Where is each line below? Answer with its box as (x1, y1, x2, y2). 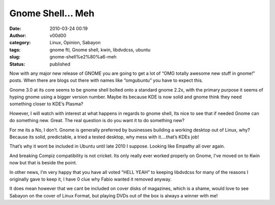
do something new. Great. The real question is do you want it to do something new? (9, 118, 185, 124)
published (49, 61, 71, 67)
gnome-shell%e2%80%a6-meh (49, 54, 117, 60)
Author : (9, 32, 26, 38)
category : (9, 40, 31, 46)
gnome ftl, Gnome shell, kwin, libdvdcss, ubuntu (49, 46, 151, 53)
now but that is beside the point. (9, 160, 77, 166)
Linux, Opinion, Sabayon (49, 40, 101, 46)
